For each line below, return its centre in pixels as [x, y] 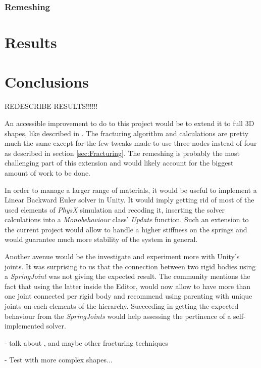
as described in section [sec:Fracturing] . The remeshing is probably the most [122, 153]
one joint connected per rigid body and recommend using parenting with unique [128, 296]
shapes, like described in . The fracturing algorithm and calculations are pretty [127, 133]
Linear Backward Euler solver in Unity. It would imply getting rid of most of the [129, 200]
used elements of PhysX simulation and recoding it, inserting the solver [115, 209]
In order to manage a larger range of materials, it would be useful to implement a [131, 190]
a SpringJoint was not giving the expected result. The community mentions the [127, 276]
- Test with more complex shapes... [59, 360]
